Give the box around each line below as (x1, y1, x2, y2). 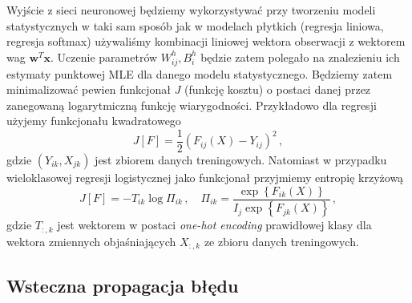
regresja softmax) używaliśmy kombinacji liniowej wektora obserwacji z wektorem (6, 33, 406, 50)
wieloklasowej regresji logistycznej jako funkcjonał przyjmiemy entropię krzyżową (6, 168, 404, 185)
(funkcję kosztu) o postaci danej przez (184, 81, 371, 98)
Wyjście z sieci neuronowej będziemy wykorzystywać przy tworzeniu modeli (6, 2, 376, 18)
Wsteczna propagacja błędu (6, 273, 239, 297)
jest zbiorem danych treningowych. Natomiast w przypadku (95, 151, 387, 168)
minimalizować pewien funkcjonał (6, 81, 171, 98)
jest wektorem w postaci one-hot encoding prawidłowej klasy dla (57, 216, 372, 233)
